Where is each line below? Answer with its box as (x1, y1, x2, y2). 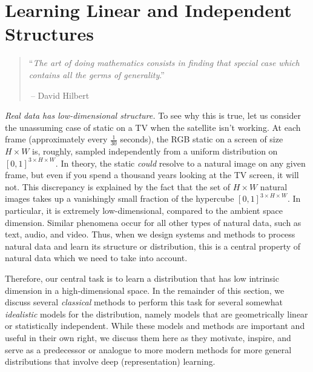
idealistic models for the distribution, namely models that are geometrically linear (5, 307, 308, 320)
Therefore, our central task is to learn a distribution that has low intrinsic (5, 272, 279, 285)
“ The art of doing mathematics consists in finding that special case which (28, 56, 300, 69)
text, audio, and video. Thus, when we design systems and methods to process (5, 228, 295, 241)
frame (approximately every (5, 133, 108, 145)
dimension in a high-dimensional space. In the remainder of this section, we (5, 284, 285, 296)
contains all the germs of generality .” (28, 68, 165, 81)
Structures (5, 21, 94, 46)
